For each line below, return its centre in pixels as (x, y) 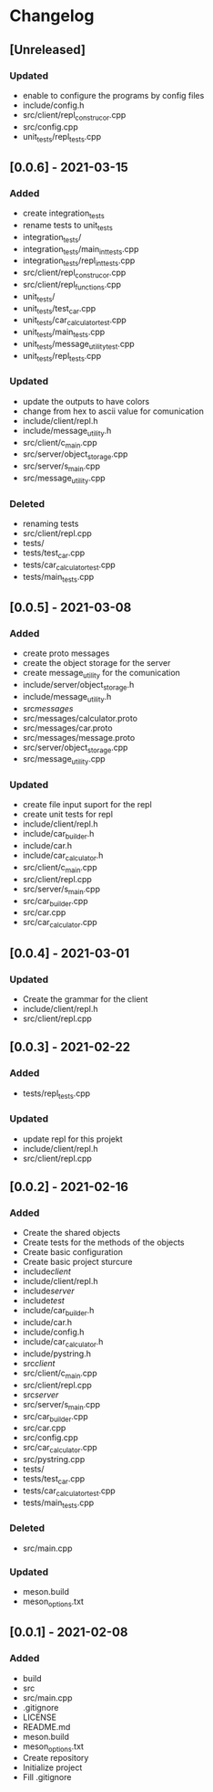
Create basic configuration (72, 1252)
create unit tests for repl (68, 815)
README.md (46, 1726)
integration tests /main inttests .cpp (81, 250)
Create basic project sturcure (77, 1262)
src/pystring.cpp (54, 1460)
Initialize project (52, 1767)
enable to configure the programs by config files (113, 95)
